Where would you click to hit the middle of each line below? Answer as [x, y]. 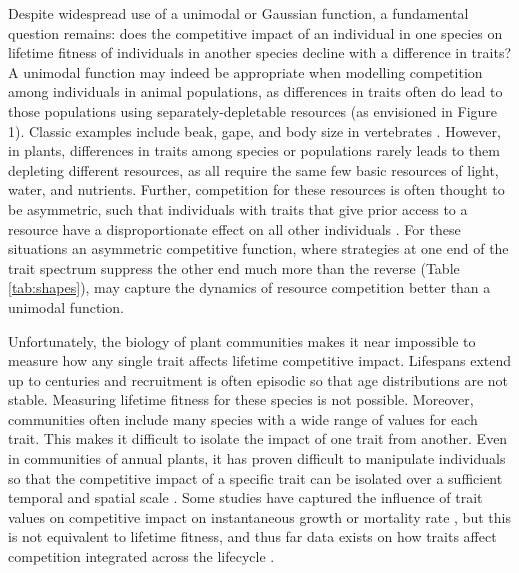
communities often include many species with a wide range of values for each [243, 418]
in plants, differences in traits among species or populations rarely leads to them [254, 150]
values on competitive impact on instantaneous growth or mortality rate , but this [259, 516]
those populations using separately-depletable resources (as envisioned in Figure [253, 110]
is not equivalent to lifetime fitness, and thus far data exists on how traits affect [252, 536]
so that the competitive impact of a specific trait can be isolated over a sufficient [255, 477]
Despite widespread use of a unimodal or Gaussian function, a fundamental [238, 13]
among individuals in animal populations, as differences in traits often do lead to [255, 91]
